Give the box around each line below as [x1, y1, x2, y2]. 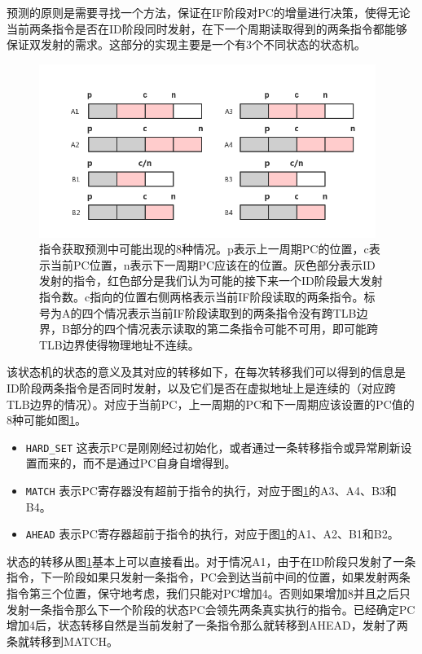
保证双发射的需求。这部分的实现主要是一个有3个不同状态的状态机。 [7, 36, 366, 53]
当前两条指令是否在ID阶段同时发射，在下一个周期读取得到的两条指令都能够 [7, 20, 407, 37]
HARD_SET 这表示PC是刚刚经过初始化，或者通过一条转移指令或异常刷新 [25, 438, 401, 455]
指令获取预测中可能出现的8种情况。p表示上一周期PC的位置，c [39, 240, 369, 257]
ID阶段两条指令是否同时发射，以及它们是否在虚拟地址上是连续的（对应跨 [7, 379, 396, 396]
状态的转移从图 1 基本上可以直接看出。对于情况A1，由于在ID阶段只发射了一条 [7, 552, 416, 569]
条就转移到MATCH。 [7, 632, 118, 649]
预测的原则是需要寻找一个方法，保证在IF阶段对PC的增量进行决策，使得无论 [7, 4, 411, 20]
